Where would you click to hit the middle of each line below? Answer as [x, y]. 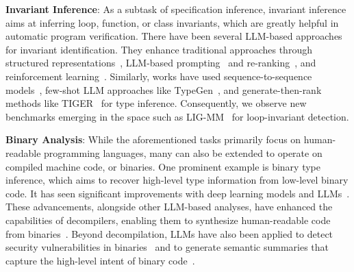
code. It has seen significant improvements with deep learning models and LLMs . [178, 193]
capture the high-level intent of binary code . [100, 260]
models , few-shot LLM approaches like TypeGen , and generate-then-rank [164, 89]
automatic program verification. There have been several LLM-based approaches [174, 36]
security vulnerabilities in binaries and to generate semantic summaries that [167, 247]
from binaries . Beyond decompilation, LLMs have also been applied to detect [169, 233]
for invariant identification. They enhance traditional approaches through [159, 49]
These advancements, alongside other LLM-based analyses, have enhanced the [169, 207]
